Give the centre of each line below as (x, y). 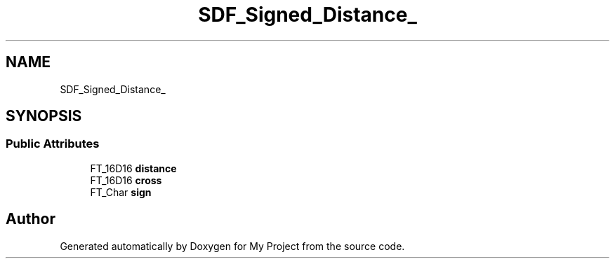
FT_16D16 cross (126, 180)
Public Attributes (53, 144)
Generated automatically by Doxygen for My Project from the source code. (232, 246)
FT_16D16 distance (133, 168)
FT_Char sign (121, 192)
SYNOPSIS (44, 116)
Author (31, 219)
